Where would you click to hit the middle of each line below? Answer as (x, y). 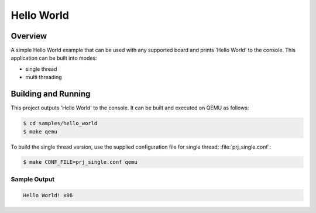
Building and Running (51, 94)
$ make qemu (40, 131)
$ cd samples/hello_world (60, 123)
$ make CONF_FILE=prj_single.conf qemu (80, 162)
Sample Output (33, 179)
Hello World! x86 (48, 195)
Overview (29, 36)
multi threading (44, 77)
